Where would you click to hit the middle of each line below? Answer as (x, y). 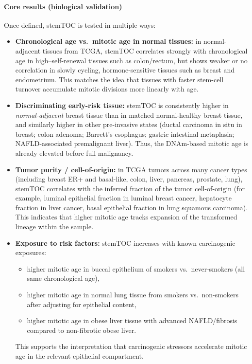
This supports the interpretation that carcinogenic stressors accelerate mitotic (131, 346)
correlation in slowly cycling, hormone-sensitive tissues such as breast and (125, 70)
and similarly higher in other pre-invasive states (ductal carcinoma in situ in (129, 124)
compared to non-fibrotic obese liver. (82, 330)
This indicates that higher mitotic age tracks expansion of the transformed (126, 217)
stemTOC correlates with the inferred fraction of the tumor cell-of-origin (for (130, 188)
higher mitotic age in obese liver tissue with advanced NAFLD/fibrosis (132, 320)
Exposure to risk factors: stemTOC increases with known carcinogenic (125, 243)
